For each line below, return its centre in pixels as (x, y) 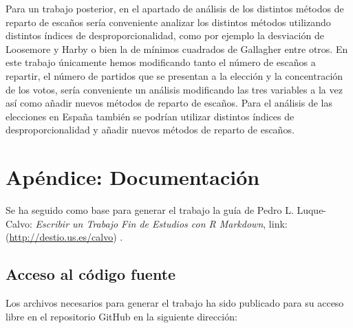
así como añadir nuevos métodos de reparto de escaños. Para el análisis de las (169, 103)
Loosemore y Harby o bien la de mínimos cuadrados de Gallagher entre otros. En (177, 48)
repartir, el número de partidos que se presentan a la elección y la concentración (174, 75)
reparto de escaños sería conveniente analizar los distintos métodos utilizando (168, 22)
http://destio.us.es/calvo (61, 237)
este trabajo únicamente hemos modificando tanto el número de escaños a (161, 62)
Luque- (312, 210)
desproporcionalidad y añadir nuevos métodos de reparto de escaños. (150, 130)
